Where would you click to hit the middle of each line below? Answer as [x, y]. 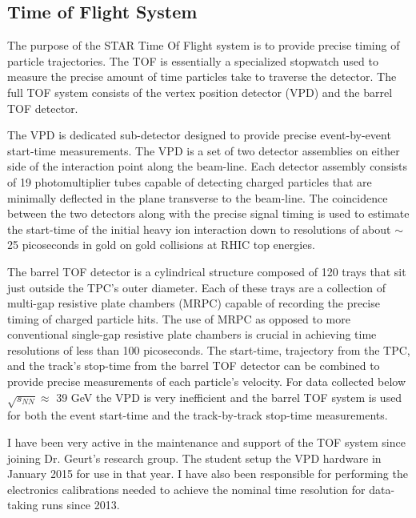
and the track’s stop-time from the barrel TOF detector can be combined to [194, 365]
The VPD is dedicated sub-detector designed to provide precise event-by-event [199, 135]
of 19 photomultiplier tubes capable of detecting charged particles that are [190, 181]
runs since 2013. [81, 505]
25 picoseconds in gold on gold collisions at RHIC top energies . [161, 245]
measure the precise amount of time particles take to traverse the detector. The [202, 76]
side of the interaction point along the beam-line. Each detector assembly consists [208, 166]
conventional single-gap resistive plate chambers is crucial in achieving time [192, 334]
